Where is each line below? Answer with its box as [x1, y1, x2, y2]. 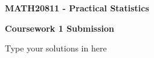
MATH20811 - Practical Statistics [5, 2, 149, 14]
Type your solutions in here [5, 42, 107, 54]
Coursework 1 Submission [5, 22, 115, 34]
